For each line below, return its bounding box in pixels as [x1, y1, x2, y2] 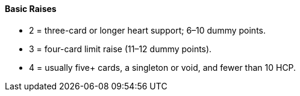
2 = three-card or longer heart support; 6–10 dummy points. [29, 25, 266, 35]
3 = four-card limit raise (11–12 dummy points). [29, 43, 212, 54]
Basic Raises [5, 4, 57, 14]
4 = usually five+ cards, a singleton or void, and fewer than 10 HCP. [29, 62, 296, 73]
